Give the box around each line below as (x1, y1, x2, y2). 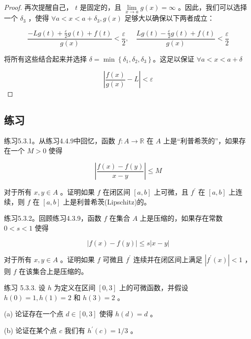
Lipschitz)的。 (107, 196, 151, 206)
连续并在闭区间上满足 (133, 254, 203, 264)
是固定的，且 (79, 2, 121, 12)
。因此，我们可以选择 (178, 2, 247, 12)
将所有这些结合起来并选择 (4, 53, 87, 64)
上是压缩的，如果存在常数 (140, 213, 223, 223)
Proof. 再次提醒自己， (4, 2, 73, 12)
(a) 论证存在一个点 (4, 308, 64, 319)
